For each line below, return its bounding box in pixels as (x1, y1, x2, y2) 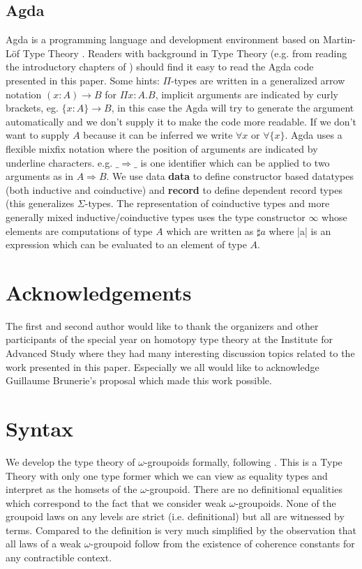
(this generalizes (6, 196, 75, 211)
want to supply (6, 128, 70, 142)
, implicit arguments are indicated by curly (155, 86, 338, 101)
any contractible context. (6, 550, 112, 565)
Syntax (6, 414, 74, 442)
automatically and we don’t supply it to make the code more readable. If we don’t (6, 114, 356, 128)
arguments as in (6, 169, 74, 183)
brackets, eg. (6, 100, 59, 115)
